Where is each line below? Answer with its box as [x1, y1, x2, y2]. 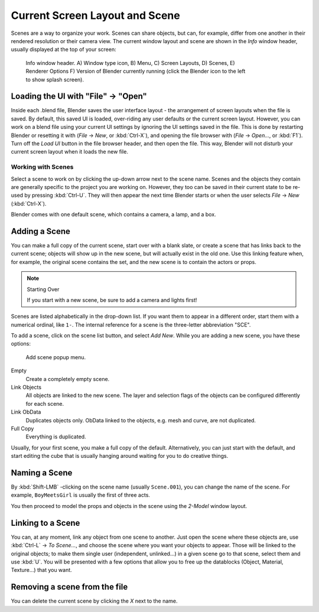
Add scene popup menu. [25, 353, 86, 360]
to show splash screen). [25, 76, 84, 83]
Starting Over [27, 285, 60, 292]
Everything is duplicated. [25, 433, 86, 440]
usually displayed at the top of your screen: [11, 46, 116, 53]
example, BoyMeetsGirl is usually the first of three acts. [11, 491, 151, 499]
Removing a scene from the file [11, 582, 128, 592]
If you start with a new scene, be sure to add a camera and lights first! [27, 296, 197, 304]
